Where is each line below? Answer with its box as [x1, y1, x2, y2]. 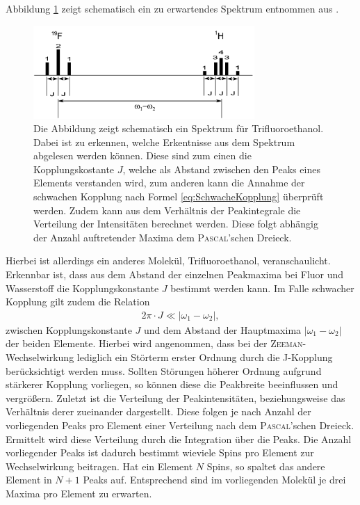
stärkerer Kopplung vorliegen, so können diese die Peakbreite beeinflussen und [6, 377, 338, 392]
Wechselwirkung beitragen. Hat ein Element [6, 458, 193, 473]
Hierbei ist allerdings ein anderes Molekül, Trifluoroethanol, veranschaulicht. [6, 253, 331, 268]
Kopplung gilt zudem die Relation [6, 294, 150, 309]
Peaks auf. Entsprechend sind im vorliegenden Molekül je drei [83, 472, 346, 487]
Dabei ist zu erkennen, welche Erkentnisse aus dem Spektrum [33, 134, 295, 149]
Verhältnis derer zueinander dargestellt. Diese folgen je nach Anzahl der [6, 404, 311, 419]
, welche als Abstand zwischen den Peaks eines [122, 161, 320, 176]
